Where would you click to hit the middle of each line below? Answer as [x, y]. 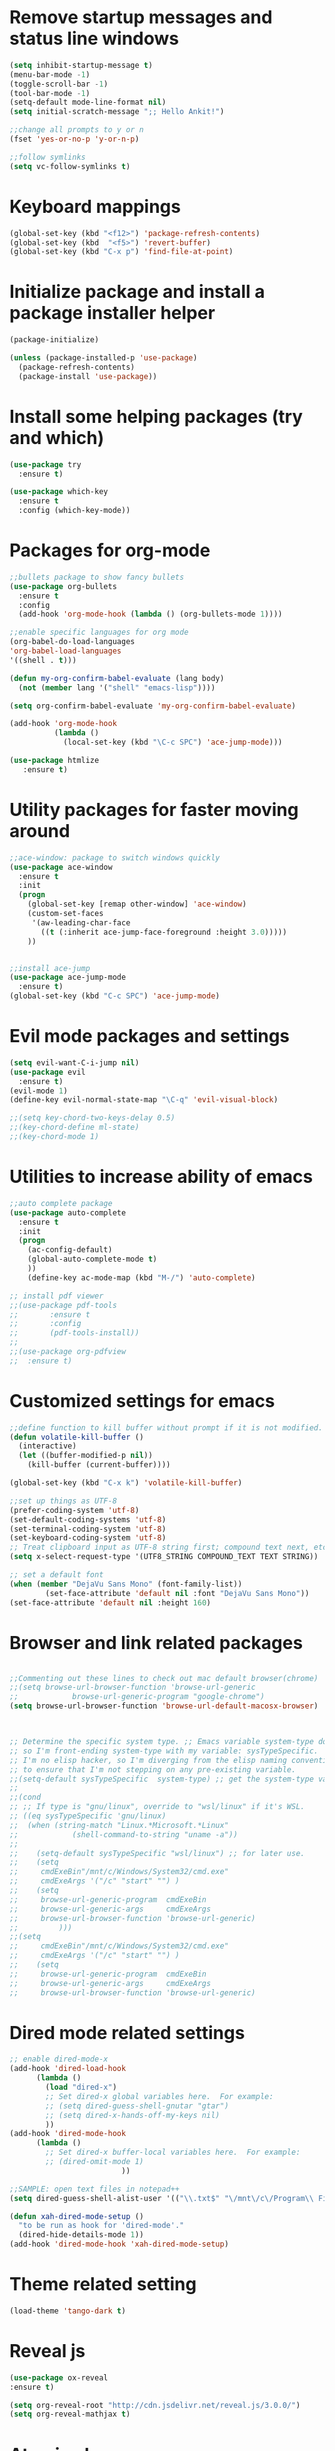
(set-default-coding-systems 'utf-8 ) [88, 1519]
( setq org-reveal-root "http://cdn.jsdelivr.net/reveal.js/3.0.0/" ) [155, 2405]
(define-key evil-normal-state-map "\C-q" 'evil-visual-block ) [144, 1100]
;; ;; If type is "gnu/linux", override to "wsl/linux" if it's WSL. [157, 1807]
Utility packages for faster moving [154, 810]
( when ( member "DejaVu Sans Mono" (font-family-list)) [126, 1584]
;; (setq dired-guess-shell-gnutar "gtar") [137, 2106]
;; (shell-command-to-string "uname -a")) [124, 1834]
